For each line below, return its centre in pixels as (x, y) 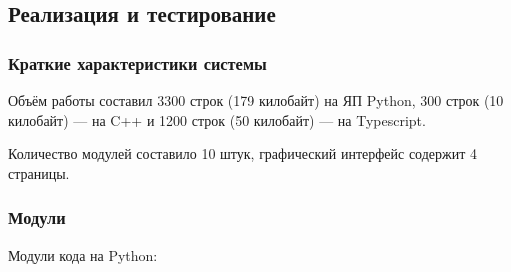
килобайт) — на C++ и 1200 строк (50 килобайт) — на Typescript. (217, 119)
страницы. (39, 172)
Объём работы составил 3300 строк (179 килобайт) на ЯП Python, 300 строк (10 (256, 100)
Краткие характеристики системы (137, 62)
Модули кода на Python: (83, 254)
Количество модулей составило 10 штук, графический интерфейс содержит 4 (242, 153)
